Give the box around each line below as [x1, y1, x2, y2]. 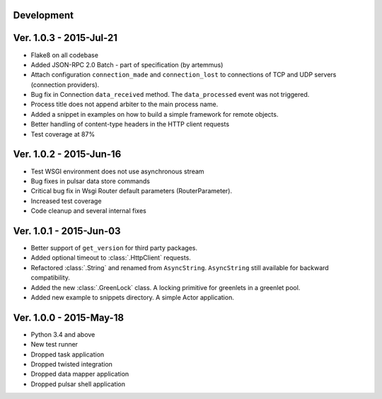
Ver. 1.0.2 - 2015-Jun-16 [13, 149, 122, 161]
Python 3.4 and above [30, 330, 95, 339]
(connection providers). [30, 80, 100, 88]
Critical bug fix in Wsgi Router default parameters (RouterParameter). [30, 187, 233, 195]
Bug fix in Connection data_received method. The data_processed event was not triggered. [30, 91, 310, 99]
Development [13, 9, 74, 21]
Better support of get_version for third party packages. [30, 244, 198, 253]
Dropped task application [30, 350, 105, 359]
